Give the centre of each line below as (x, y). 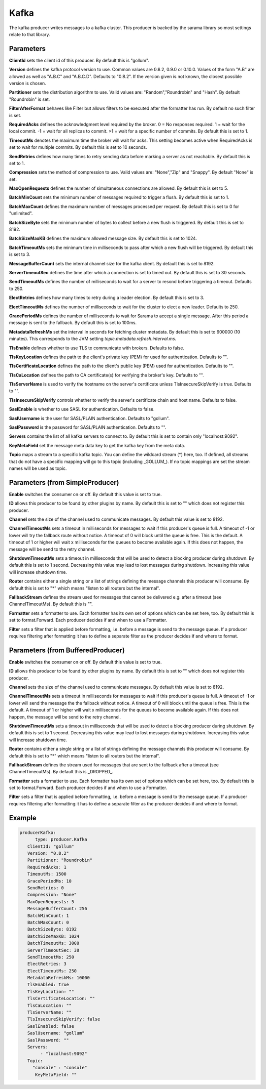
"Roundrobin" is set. (30, 99)
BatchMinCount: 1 (48, 916)
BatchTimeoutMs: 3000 (53, 943)
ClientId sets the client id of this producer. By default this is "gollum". (79, 60)
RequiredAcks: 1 (47, 867)
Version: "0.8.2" (48, 853)
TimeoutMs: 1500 (47, 874)
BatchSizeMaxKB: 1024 (53, 936)
